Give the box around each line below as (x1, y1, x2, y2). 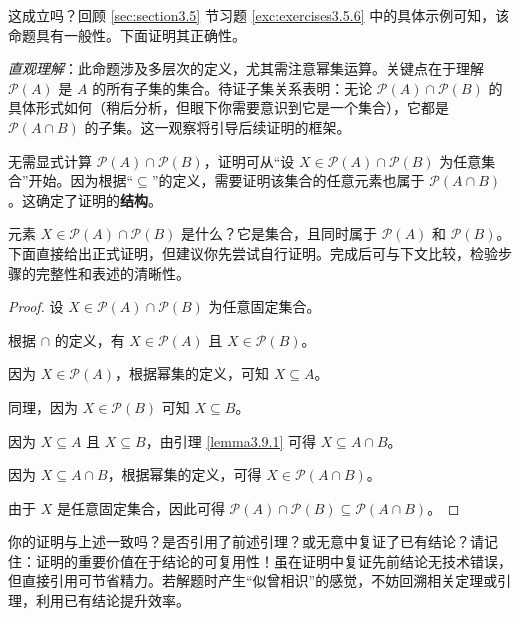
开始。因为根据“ (28, 170, 134, 191)
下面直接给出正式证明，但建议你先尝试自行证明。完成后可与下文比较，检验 (8, 242, 498, 263)
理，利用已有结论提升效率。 (8, 590, 190, 611)
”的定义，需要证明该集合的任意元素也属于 (151, 170, 425, 191)
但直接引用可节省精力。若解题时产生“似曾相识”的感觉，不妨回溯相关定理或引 (8, 570, 512, 591)
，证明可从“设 (203, 150, 295, 171)
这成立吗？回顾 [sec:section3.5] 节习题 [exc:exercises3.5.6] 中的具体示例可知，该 (8, 5, 510, 25)
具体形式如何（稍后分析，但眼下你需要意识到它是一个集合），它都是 (8, 97, 449, 118)
